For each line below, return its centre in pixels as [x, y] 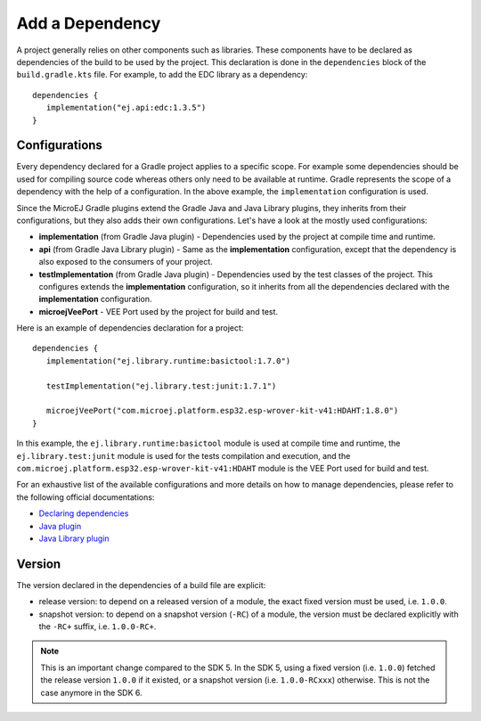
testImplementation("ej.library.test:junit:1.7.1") [161, 386]
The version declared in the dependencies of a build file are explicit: [141, 585]
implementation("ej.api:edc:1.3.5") [126, 108]
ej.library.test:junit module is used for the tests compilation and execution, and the [183, 455]
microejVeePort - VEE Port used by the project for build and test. [159, 311]
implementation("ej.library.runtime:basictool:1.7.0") [168, 360]
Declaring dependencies [84, 513]
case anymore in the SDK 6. [91, 692]
